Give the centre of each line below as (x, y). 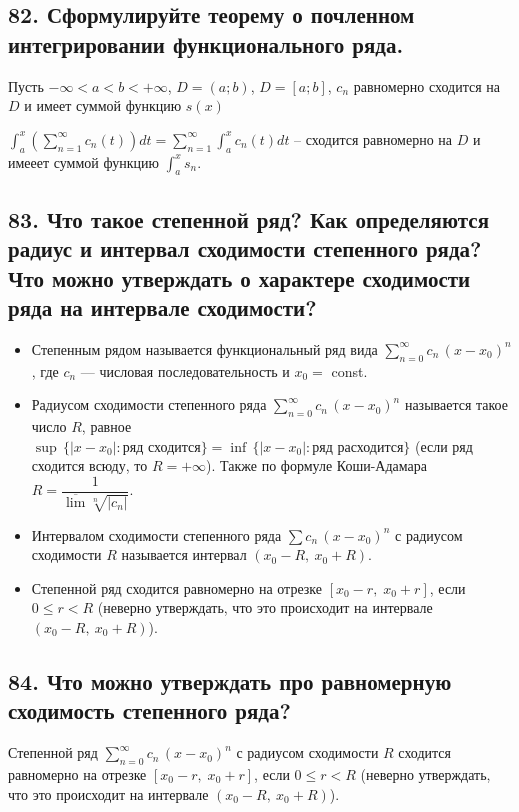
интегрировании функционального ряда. (206, 43)
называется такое (456, 404)
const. (349, 370)
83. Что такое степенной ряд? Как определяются (248, 218)
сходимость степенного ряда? (149, 710)
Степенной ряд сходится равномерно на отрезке (176, 587)
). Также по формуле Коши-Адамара (316, 465)
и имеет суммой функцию (103, 105)
